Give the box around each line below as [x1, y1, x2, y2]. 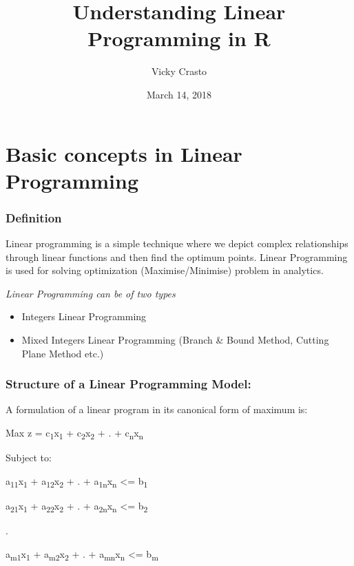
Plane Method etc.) [21, 346, 104, 360]
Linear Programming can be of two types [6, 286, 176, 300]
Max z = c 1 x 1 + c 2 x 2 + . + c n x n [6, 426, 144, 441]
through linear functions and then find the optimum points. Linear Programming [6, 249, 348, 264]
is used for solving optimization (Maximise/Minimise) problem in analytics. [6, 263, 324, 277]
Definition [6, 209, 62, 226]
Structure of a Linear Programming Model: [6, 375, 251, 392]
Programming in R [87, 24, 271, 52]
